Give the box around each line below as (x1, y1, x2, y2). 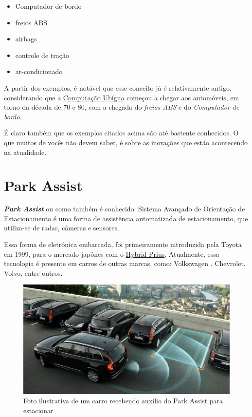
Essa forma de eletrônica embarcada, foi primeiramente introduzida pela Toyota (4, 239, 242, 249)
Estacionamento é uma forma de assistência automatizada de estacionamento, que (4, 213, 248, 223)
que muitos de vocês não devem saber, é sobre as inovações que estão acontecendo (4, 137, 248, 147)
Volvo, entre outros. (4, 267, 63, 278)
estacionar (23, 405, 54, 416)
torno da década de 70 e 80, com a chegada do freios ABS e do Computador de (4, 102, 239, 112)
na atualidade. (4, 147, 47, 157)
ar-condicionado (15, 66, 63, 76)
